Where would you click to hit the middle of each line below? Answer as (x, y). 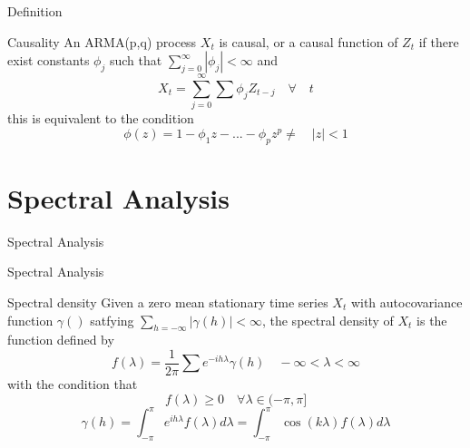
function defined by (61, 340)
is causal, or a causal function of (308, 41)
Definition (35, 11)
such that (136, 60)
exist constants (49, 60)
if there (439, 41)
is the (432, 320)
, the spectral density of (328, 320)
